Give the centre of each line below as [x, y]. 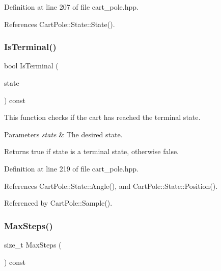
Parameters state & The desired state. [63, 134]
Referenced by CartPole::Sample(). [58, 203]
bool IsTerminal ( [31, 66]
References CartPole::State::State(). [60, 24]
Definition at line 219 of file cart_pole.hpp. [71, 168]
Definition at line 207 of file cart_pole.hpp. [71, 7]
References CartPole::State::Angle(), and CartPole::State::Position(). [111, 186]
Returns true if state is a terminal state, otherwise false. [92, 151]
